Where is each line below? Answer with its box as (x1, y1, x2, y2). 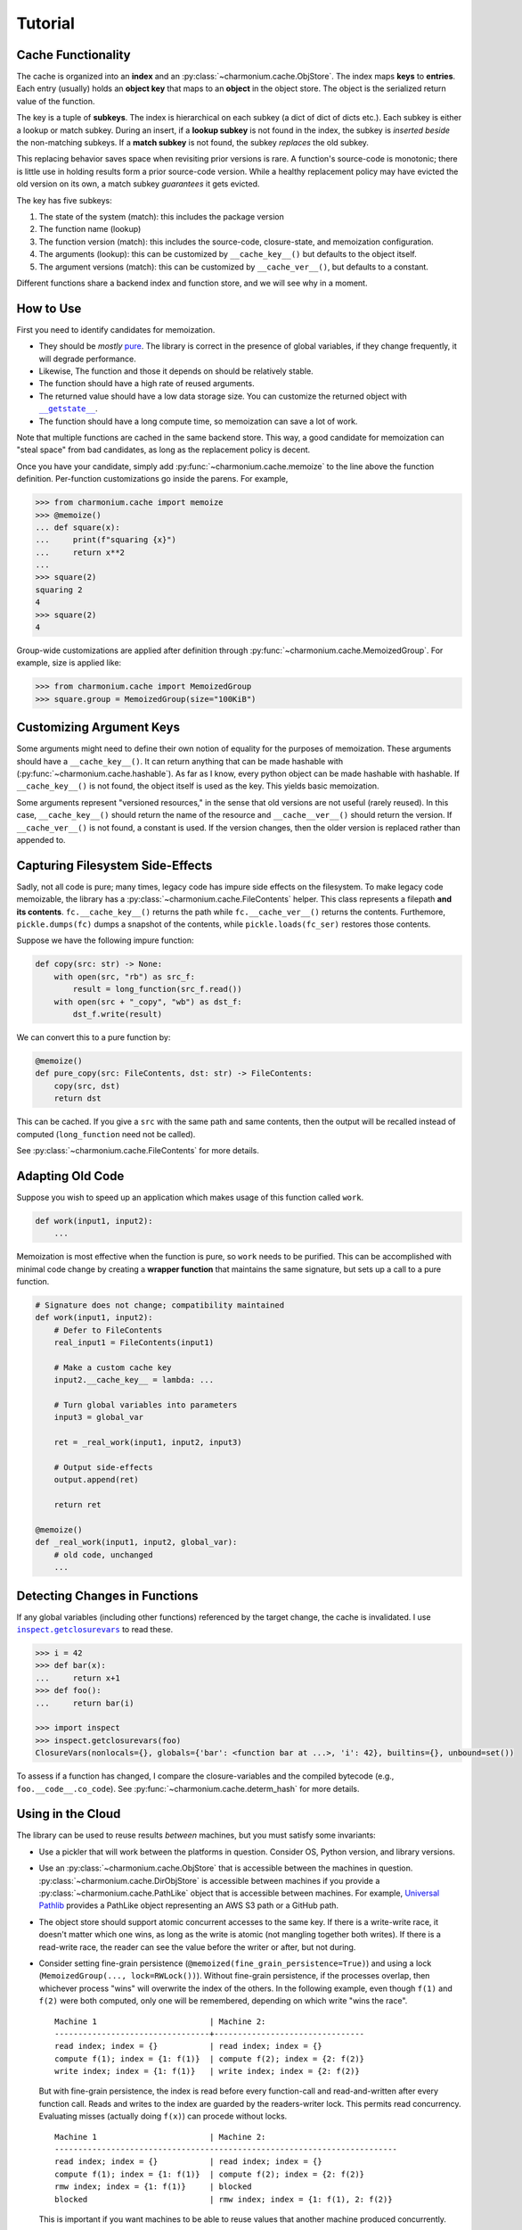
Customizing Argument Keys (16, 720, 180, 735)
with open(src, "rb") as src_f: (53, 971, 196, 981)
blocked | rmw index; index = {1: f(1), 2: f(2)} (54, 2194, 393, 2204)
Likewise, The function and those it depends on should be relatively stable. (38, 366, 314, 376)
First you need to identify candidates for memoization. (16, 324, 216, 334)
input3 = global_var (53, 1412, 144, 1423)
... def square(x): (35, 522, 120, 533)
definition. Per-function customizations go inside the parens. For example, (16, 474, 289, 484)
